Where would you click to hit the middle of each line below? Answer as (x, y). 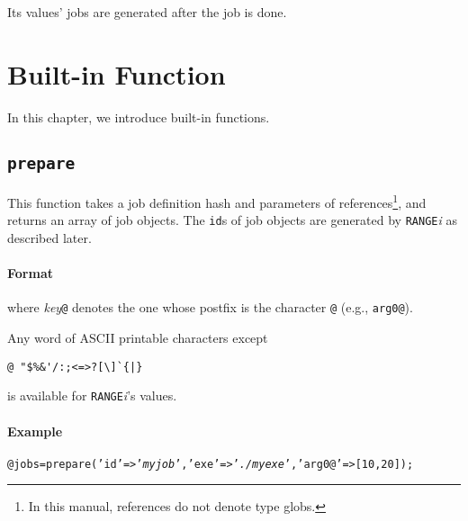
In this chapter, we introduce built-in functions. (139, 117)
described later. (49, 238)
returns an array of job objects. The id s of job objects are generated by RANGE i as (232, 220)
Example (35, 431)
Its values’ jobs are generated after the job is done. (147, 12)
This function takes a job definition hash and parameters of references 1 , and (217, 201)
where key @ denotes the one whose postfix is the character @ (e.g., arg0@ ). (210, 307)
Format (30, 273)
